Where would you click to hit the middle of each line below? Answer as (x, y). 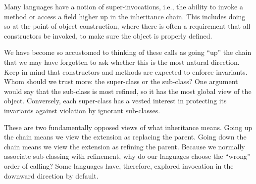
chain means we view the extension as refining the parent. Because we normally (125, 146)
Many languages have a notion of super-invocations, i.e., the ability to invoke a (124, 6)
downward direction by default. (51, 175)
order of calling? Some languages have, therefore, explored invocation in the (119, 165)
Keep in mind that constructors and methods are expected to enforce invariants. (126, 71)
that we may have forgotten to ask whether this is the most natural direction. (122, 62)
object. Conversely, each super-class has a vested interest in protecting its (115, 101)
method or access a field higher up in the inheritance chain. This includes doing (125, 16)
